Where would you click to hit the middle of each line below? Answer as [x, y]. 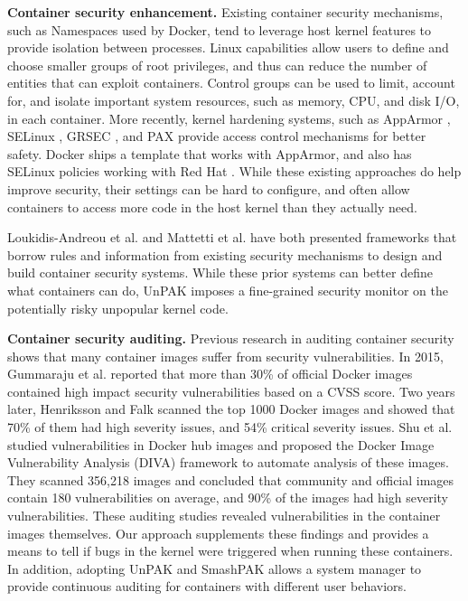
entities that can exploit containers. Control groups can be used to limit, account [231, 83]
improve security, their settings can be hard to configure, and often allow [209, 188]
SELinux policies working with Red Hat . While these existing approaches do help [234, 171]
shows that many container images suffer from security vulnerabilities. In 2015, [225, 356]
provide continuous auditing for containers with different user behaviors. [207, 586]
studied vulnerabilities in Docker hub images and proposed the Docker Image [221, 444]
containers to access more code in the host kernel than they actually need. [212, 207]
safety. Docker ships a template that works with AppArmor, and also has [210, 153]
